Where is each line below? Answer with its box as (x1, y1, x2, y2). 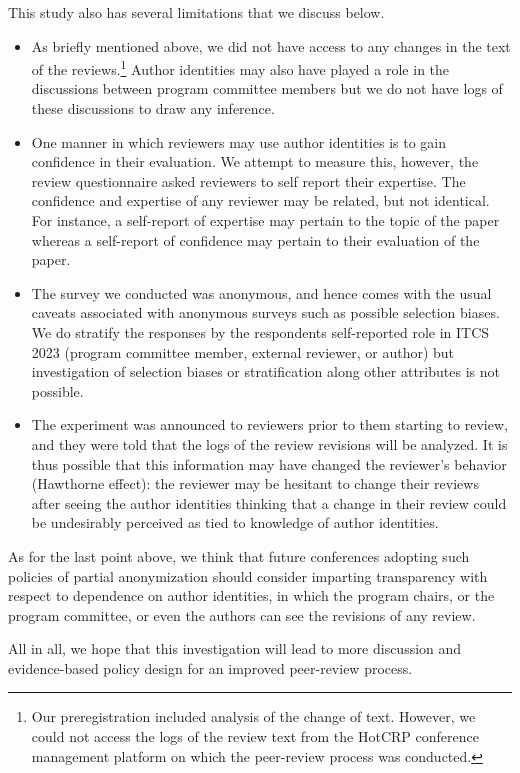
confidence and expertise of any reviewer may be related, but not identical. (31, 190, 490, 211)
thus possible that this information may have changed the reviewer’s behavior (31, 453, 507, 474)
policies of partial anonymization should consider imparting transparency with (8, 565, 488, 586)
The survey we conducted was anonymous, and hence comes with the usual (31, 282, 492, 303)
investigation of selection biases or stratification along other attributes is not (31, 361, 500, 382)
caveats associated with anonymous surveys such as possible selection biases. (31, 302, 500, 323)
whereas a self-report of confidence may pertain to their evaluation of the (31, 229, 480, 250)
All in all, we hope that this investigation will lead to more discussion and (8, 638, 462, 659)
